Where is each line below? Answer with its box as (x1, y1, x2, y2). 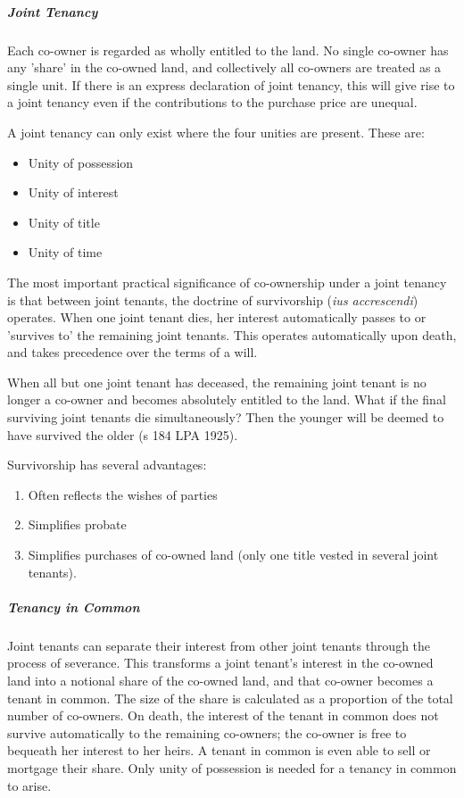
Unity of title (28, 212, 100, 231)
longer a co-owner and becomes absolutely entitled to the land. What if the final (7, 390, 446, 409)
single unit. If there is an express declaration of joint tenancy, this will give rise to (7, 75, 455, 94)
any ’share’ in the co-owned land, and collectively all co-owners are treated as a (7, 58, 442, 77)
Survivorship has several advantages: (7, 455, 207, 474)
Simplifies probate (28, 515, 127, 534)
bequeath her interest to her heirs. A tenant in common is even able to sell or (7, 741, 431, 760)
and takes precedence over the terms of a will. (7, 343, 258, 362)
